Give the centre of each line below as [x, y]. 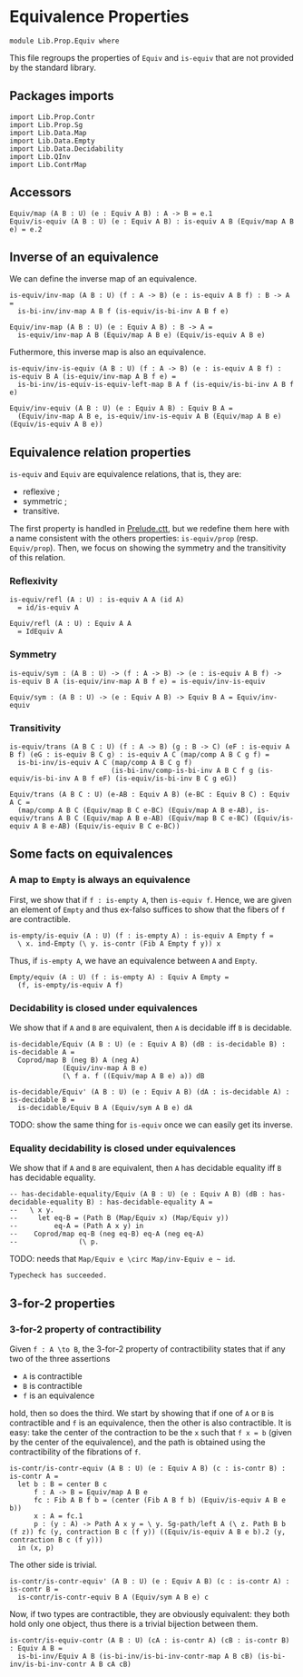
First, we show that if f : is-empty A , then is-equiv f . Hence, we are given [151, 899]
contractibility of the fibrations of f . [75, 1452]
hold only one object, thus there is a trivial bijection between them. [134, 1624]
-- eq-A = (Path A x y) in [77, 1226]
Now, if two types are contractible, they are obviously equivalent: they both [150, 1614]
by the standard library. [53, 67]
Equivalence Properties [99, 17]
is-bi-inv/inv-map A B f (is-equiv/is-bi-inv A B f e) [123, 312]
